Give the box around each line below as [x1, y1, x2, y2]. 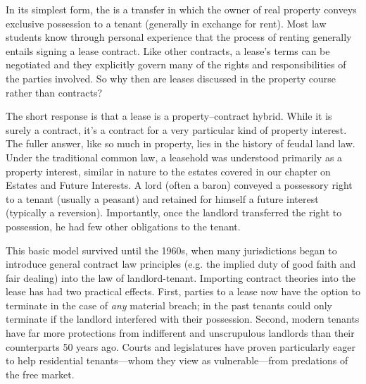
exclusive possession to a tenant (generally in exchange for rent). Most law [6, 16, 327, 30]
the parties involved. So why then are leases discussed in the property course [6, 70, 336, 85]
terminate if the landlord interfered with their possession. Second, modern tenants [6, 311, 360, 326]
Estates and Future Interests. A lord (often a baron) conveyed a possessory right [6, 178, 353, 192]
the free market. [6, 366, 75, 381]
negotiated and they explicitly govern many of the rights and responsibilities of [6, 57, 346, 72]
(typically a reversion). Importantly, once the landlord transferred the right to [6, 205, 342, 220]
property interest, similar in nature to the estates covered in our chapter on [6, 163, 331, 178]
